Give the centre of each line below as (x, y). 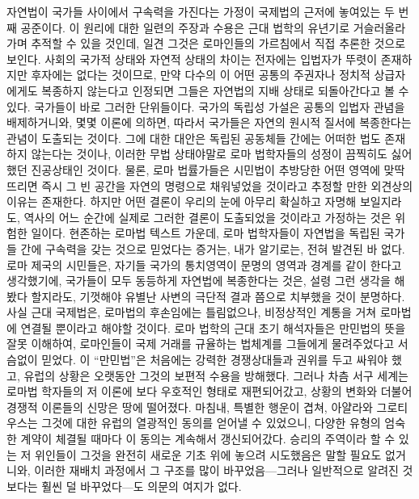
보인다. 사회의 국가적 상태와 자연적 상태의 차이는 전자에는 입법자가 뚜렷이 (192, 59)
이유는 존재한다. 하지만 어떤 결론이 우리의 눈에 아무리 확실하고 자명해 (182, 201)
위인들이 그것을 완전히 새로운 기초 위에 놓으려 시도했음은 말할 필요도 (208, 454)
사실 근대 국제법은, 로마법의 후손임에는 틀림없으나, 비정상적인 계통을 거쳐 (192, 312)
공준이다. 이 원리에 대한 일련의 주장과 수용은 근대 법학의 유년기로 (185, 27)
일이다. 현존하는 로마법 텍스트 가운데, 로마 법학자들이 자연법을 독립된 (205, 233)
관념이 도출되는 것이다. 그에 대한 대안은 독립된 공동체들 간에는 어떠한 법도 (194, 138)
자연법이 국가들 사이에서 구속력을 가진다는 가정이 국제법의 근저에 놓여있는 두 (201, 11)
